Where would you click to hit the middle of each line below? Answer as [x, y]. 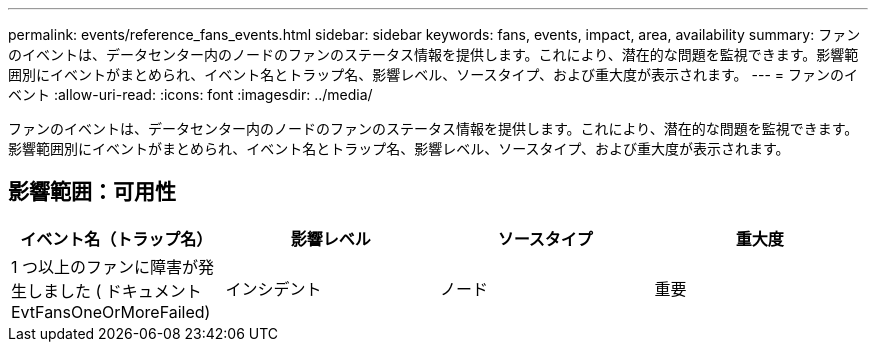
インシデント [273, 288]
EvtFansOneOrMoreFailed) [111, 311]
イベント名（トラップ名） [116, 238]
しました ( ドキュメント [114, 290]
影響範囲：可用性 [92, 192]
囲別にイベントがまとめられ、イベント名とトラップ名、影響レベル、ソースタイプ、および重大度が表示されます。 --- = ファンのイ [433, 74]
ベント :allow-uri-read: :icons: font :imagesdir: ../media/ [190, 94]
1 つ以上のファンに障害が [105, 266]
